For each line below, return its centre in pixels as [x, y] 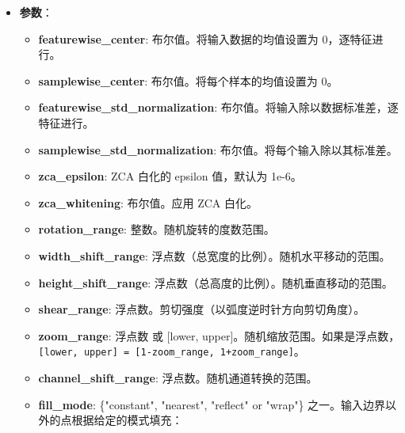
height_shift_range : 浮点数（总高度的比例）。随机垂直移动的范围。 [216, 282]
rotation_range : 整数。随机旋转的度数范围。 [157, 229]
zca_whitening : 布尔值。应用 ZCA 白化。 [148, 202]
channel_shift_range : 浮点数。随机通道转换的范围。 [178, 377]
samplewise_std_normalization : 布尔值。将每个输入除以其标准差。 [218, 149]
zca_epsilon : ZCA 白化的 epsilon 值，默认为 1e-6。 [170, 176]
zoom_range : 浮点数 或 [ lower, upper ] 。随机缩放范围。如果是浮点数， [219, 335]
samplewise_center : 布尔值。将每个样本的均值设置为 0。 [188, 80]
